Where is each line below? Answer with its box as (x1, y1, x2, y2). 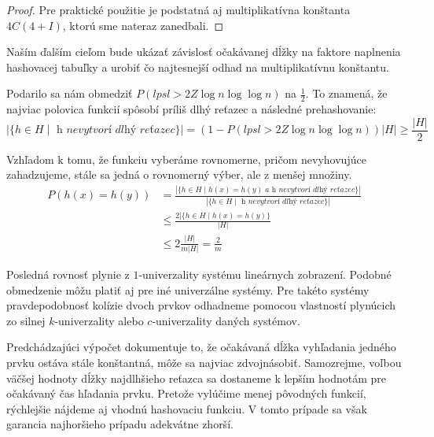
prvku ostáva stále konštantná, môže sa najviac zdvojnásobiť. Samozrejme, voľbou (6, 354, 402, 371)
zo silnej (6, 312, 46, 328)
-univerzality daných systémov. (152, 312, 300, 328)
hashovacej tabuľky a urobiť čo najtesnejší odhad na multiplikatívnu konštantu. (6, 58, 389, 75)
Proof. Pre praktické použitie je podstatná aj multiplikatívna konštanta (6, 2, 351, 17)
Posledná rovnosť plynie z (6, 266, 130, 283)
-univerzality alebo (54, 312, 144, 328)
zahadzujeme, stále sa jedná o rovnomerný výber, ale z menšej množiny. (6, 166, 352, 183)
